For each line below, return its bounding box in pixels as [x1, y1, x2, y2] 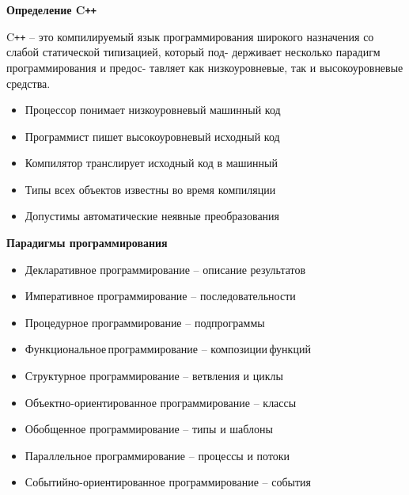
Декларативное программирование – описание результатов [25, 261, 306, 277]
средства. [6, 74, 51, 91]
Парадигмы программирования [6, 234, 168, 251]
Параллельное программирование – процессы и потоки [25, 447, 290, 463]
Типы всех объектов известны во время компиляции [25, 181, 276, 197]
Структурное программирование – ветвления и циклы [25, 367, 283, 384]
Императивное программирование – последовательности [25, 287, 296, 304]
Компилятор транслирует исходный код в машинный [25, 154, 278, 171]
